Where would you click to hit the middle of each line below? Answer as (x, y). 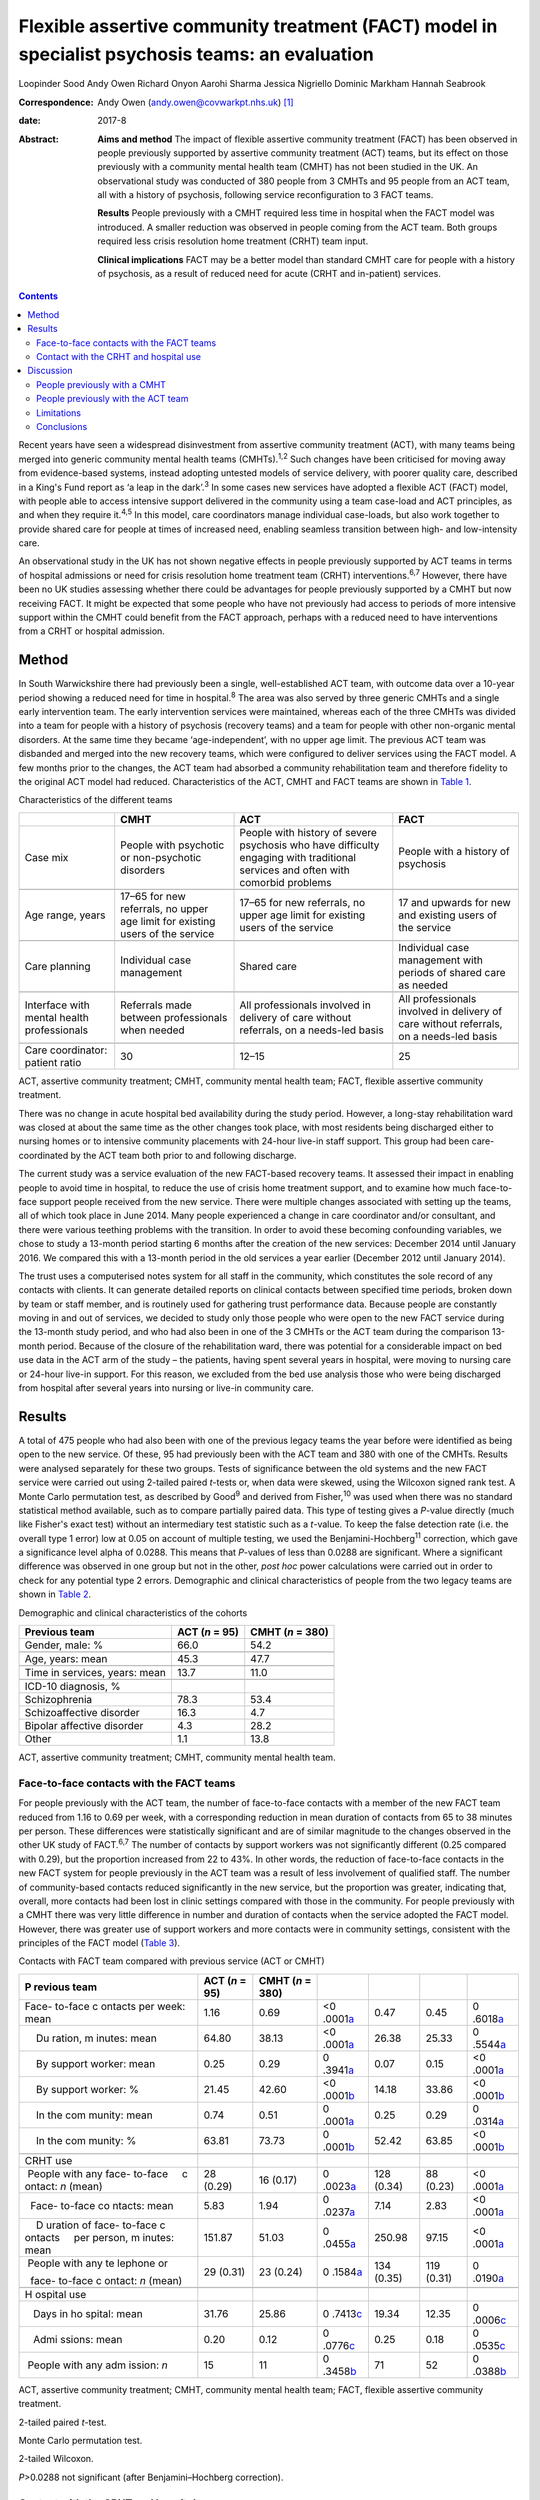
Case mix (46, 857)
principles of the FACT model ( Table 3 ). (99, 1943)
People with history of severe (308, 832)
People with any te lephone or (98, 2263)
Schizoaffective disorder (82, 1713)
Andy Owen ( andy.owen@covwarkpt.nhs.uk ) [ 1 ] (195, 102)
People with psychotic (172, 845)
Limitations (59, 412)
